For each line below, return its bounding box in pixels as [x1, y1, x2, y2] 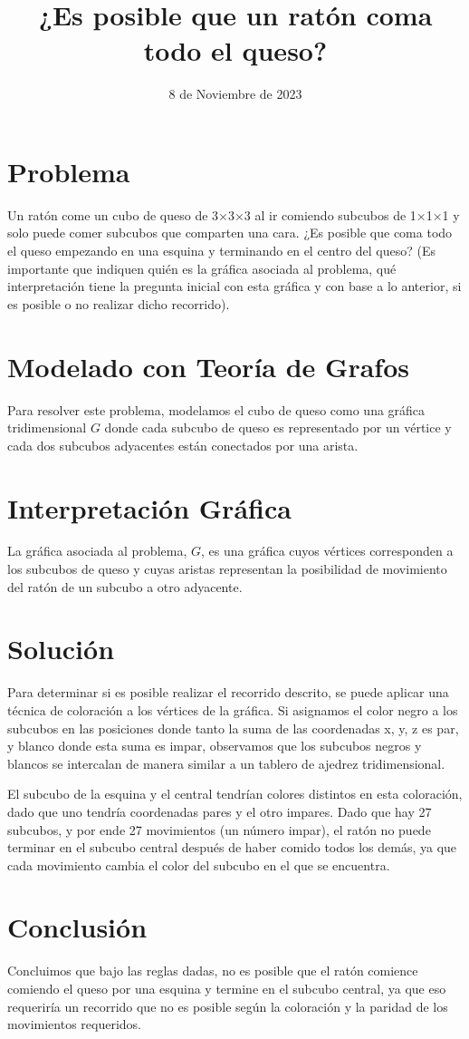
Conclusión [7, 908, 148, 946]
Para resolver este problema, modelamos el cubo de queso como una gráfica [7, 400, 426, 419]
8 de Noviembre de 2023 [168, 84, 302, 103]
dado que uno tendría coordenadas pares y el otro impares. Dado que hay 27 [7, 801, 432, 821]
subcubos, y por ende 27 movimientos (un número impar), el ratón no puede [7, 820, 431, 839]
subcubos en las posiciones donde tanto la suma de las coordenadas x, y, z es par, [7, 718, 459, 737]
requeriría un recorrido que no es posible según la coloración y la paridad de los [7, 996, 448, 1015]
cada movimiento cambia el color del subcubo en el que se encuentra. [7, 855, 390, 874]
